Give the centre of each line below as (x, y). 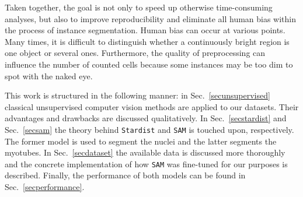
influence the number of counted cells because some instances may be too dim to (149, 64)
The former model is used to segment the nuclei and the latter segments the (141, 141)
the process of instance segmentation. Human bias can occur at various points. (145, 30)
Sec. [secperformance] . (45, 187)
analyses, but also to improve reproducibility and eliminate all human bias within (151, 18)
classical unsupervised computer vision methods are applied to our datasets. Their (152, 106)
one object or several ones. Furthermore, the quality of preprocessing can (135, 53)
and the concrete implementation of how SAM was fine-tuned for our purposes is (146, 163)
